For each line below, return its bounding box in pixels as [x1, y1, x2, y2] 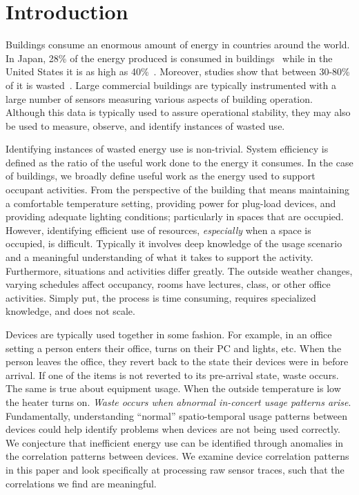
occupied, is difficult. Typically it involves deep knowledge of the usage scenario [6, 236, 342, 251]
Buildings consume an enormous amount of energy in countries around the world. [6, 37, 350, 52]
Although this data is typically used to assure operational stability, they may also [6, 105, 351, 119]
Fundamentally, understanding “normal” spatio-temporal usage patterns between [6, 408, 347, 423]
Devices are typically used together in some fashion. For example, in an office [6, 327, 332, 341]
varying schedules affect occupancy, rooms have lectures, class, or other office [6, 277, 331, 291]
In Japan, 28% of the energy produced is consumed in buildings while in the [6, 50, 333, 65]
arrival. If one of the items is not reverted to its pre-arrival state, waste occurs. [6, 367, 339, 382]
